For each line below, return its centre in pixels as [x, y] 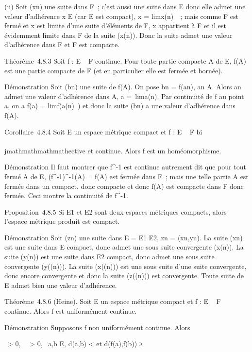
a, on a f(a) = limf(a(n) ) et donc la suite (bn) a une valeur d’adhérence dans [120, 106]
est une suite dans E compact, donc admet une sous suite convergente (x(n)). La [124, 247]
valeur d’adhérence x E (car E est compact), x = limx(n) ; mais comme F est [121, 16]
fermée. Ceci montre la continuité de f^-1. [66, 195]
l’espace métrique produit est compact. [62, 221]
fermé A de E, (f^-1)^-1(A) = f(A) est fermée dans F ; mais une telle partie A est [126, 176]
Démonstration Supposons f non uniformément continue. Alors [97, 327]
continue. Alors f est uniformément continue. [71, 311]
